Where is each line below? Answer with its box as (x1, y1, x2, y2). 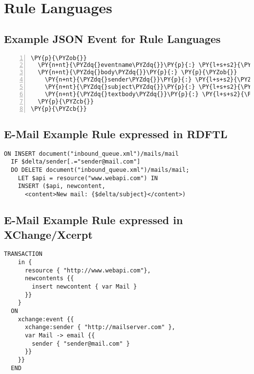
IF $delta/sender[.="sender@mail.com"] (11, 158, 141, 166)
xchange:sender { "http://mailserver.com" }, (24, 324, 175, 331)
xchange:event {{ (18, 315, 74, 323)
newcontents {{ (24, 275, 74, 282)
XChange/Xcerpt (4, 227, 93, 242)
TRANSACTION (4, 250, 42, 258)
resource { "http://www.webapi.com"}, (24, 267, 151, 274)
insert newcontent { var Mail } (32, 283, 137, 290)
